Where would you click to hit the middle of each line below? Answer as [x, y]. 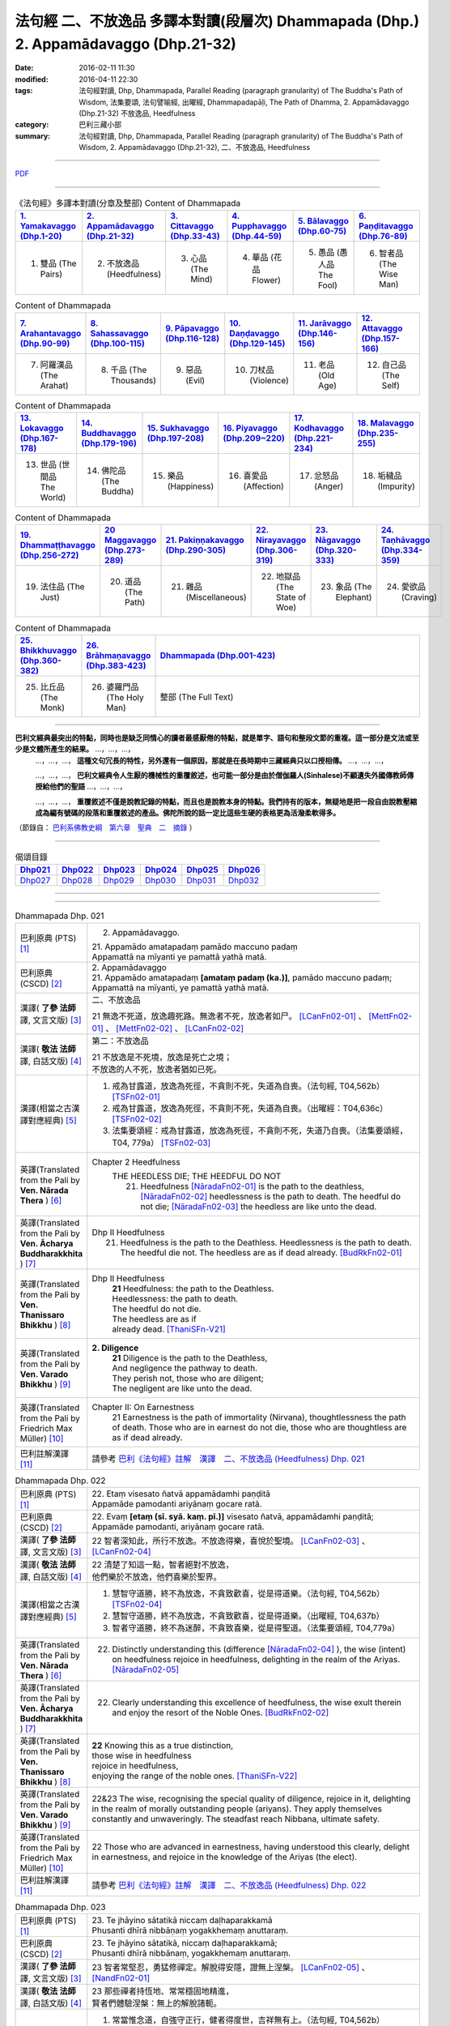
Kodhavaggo [319, 428]
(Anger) [329, 486]
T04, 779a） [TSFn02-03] [161, 1143]
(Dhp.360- [41, 660]
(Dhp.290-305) [196, 550]
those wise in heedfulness [142, 1755]
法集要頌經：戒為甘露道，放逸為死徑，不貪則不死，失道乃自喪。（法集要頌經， [260, 1131]
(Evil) [195, 380]
